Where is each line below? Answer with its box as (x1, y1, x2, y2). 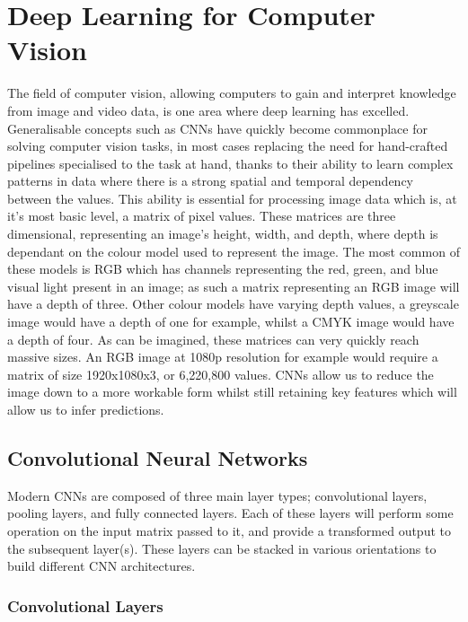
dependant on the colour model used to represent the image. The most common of (7, 241, 460, 260)
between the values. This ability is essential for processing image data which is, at (7, 188, 457, 207)
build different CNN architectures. (7, 556, 196, 575)
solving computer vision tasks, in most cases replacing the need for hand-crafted (7, 136, 448, 155)
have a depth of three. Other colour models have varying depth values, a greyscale (7, 294, 459, 313)
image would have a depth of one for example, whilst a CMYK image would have (7, 312, 455, 331)
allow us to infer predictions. (7, 400, 164, 418)
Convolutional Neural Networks (7, 443, 308, 471)
